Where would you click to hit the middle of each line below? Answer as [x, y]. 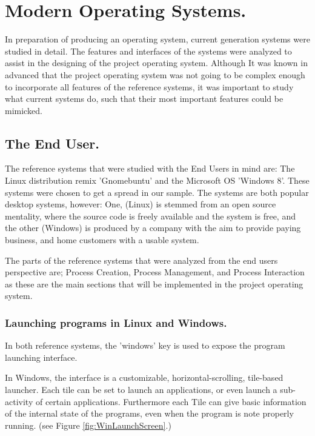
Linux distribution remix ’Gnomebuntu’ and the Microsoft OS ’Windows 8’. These [157, 180]
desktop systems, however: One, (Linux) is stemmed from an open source [141, 204]
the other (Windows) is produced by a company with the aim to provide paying [153, 228]
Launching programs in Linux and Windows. [116, 322]
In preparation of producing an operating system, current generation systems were [157, 39]
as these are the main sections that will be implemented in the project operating [154, 283]
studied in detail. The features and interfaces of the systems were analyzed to [148, 51]
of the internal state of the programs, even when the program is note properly [149, 413]
